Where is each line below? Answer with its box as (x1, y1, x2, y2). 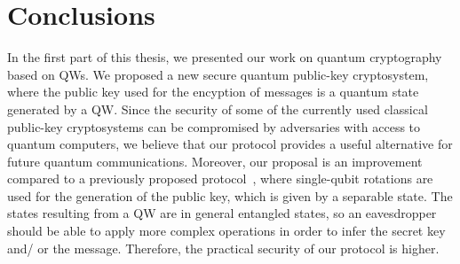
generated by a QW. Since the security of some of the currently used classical (7, 99, 428, 118)
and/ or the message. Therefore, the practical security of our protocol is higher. (7, 238, 440, 257)
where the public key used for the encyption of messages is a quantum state (7, 82, 419, 101)
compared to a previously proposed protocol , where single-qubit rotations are (7, 169, 433, 188)
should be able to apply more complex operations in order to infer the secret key (7, 221, 446, 240)
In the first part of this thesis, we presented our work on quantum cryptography (7, 48, 442, 66)
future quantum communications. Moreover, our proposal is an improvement (7, 151, 423, 170)
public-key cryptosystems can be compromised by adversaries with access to (7, 117, 421, 136)
